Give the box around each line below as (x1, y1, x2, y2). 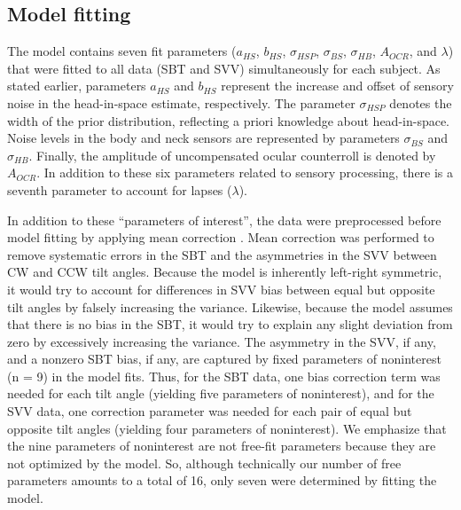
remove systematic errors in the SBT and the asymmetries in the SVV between (7, 245, 437, 263)
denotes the (389, 93, 452, 112)
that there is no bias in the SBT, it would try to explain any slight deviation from (7, 315, 453, 333)
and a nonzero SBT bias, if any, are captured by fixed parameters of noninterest (7, 349, 441, 368)
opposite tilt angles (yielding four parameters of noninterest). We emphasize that (7, 419, 447, 437)
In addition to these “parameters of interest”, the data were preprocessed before (7, 210, 441, 229)
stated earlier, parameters (7, 76, 146, 95)
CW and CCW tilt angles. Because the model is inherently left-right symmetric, (7, 263, 442, 281)
